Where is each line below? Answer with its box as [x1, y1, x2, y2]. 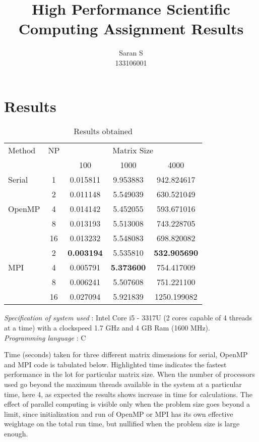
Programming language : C [4, 332, 86, 343]
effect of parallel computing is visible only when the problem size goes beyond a [4, 399, 250, 409]
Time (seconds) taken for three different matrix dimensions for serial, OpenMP [4, 349, 248, 360]
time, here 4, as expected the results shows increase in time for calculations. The [4, 389, 252, 399]
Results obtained [74, 125, 133, 137]
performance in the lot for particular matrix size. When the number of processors [4, 369, 255, 379]
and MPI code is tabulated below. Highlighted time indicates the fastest [4, 359, 227, 369]
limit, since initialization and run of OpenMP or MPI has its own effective [4, 408, 233, 419]
